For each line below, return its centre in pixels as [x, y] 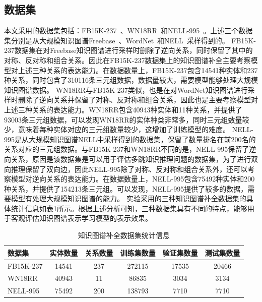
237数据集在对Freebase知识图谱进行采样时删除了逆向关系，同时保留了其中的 [128, 50]
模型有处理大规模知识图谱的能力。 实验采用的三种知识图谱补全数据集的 [128, 198]
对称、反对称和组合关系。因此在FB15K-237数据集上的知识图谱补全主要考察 [127, 60]
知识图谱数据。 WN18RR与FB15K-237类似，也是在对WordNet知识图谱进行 [126, 89]
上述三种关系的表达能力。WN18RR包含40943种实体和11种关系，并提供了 [123, 109]
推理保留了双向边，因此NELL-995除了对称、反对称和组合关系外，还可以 [129, 169]
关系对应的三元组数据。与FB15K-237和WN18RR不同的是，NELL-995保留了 [127, 149]
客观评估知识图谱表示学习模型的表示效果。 [81, 218]
